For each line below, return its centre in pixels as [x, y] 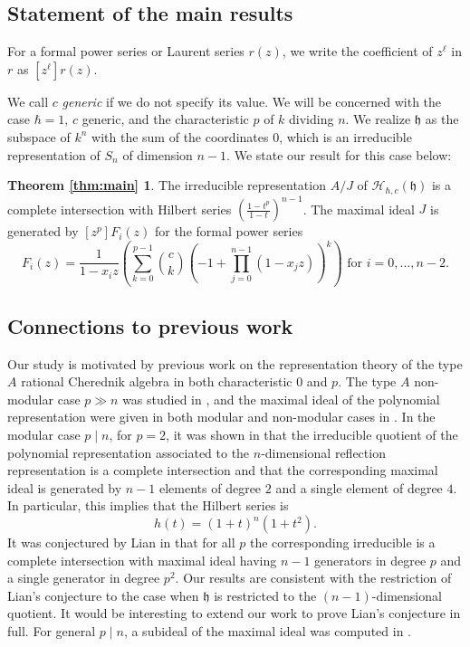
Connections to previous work [150, 325]
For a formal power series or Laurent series [126, 51]
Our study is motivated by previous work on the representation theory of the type [235, 363]
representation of [54, 154]
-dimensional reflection [323, 452]
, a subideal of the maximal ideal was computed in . [268, 631]
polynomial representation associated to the [129, 452]
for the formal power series [229, 231]
